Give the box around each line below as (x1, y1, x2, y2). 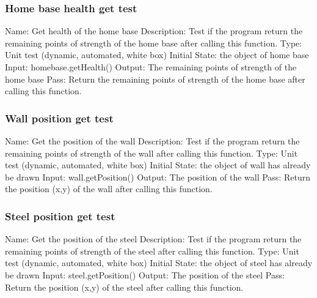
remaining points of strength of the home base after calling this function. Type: (5, 36, 302, 49)
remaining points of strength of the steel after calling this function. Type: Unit (5, 244, 299, 257)
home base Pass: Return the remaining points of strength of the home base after (5, 72, 305, 85)
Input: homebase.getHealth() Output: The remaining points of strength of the (5, 61, 297, 73)
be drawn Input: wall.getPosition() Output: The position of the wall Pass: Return (5, 170, 310, 183)
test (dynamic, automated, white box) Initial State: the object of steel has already (5, 256, 313, 269)
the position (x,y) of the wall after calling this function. (5, 182, 213, 195)
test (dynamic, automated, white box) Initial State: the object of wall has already (5, 158, 311, 171)
